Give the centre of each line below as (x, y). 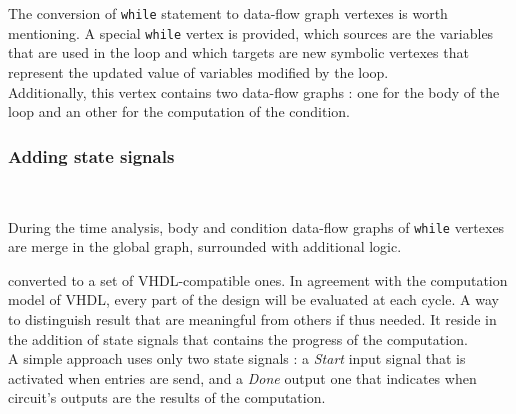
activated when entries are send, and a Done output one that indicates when (242, 377)
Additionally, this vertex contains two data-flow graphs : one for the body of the (254, 91)
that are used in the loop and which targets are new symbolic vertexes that (238, 52)
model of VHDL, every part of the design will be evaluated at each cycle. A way (253, 299)
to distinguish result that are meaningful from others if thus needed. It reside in (252, 318)
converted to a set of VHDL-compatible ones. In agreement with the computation (258, 279)
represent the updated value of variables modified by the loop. (198, 71)
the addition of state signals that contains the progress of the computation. (238, 338)
